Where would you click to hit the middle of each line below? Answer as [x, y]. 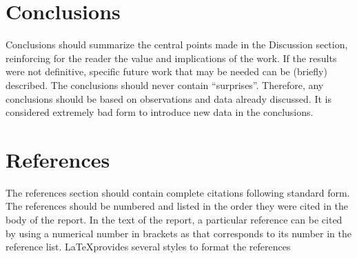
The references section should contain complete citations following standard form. [178, 192]
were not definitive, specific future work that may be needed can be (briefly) [166, 71]
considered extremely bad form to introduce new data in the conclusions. [160, 112]
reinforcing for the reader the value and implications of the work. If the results [171, 58]
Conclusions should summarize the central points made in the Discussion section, [177, 44]
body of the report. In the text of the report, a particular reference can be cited [174, 219]
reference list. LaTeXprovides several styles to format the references [148, 247]
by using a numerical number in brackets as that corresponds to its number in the [178, 233]
